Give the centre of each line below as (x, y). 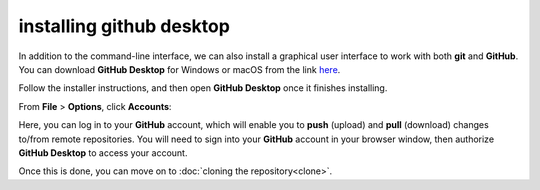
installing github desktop (124, 26)
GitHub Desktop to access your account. (103, 152)
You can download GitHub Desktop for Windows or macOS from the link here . (179, 69)
